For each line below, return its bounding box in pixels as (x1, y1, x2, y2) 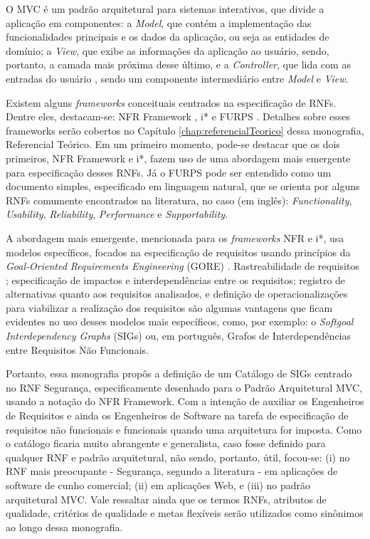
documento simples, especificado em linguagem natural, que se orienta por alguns (6, 179, 360, 194)
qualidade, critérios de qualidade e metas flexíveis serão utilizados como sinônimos (6, 506, 364, 520)
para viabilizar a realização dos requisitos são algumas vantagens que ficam (6, 300, 333, 315)
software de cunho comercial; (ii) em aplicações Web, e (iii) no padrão (6, 478, 311, 492)
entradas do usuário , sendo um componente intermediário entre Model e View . (6, 70, 349, 85)
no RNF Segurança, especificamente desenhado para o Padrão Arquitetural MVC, (6, 380, 363, 394)
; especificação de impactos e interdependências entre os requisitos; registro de (6, 272, 346, 287)
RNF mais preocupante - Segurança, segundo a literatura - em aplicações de (6, 464, 338, 478)
